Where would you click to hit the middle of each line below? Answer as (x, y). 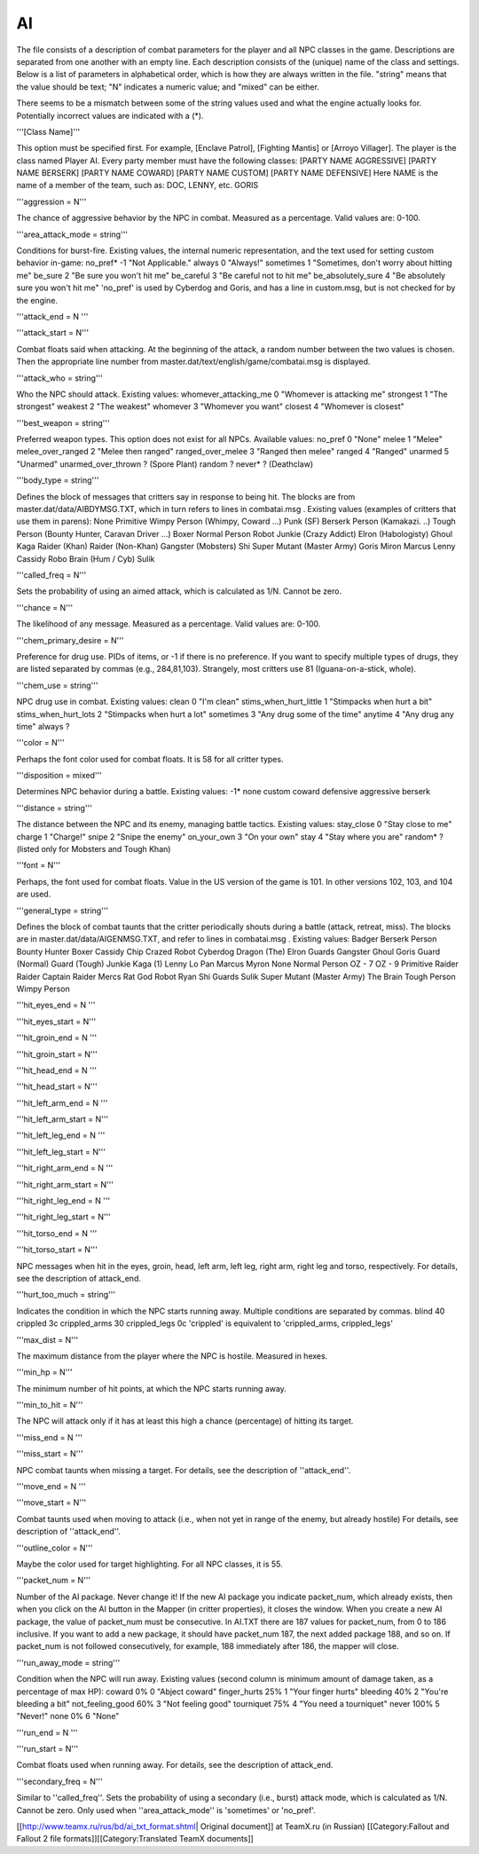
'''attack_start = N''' (52, 333)
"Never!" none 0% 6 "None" (68, 1716)
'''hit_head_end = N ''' (57, 1070)
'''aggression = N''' (51, 201)
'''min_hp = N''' (44, 1372)
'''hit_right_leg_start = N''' (63, 1217)
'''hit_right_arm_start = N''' (65, 1184)
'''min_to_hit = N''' (50, 1405)
